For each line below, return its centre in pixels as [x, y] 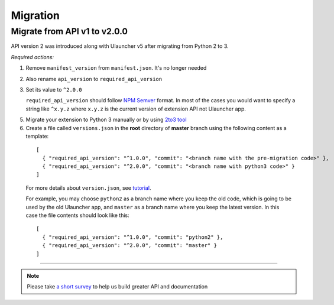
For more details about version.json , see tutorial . [88, 188]
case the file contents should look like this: [77, 215]
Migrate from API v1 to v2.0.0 [69, 31]
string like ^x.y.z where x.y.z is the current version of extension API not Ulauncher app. [136, 109]
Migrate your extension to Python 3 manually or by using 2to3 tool [106, 120]
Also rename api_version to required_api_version [94, 79]
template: [37, 136]
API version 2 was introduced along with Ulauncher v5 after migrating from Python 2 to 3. [120, 46]
